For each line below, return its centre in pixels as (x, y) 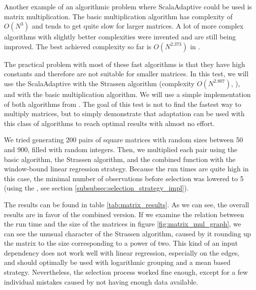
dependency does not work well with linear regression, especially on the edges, (122, 252)
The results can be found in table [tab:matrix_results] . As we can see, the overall (127, 204)
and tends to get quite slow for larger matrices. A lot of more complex (138, 26)
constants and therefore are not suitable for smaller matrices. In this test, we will (126, 74)
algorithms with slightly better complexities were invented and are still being (120, 37)
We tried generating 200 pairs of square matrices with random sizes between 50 (124, 140)
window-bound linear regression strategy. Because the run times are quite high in (127, 169)
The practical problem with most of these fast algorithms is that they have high (125, 64)
